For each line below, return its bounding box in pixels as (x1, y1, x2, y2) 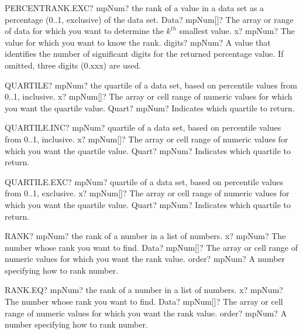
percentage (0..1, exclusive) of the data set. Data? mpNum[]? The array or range (5, 13, 294, 25)
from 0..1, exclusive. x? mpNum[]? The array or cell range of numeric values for (5, 187, 290, 199)
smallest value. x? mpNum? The (179, 25, 295, 37)
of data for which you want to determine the (5, 25, 164, 37)
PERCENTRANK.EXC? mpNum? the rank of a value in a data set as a (5, 2, 264, 13)
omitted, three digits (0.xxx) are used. (5, 59, 142, 71)
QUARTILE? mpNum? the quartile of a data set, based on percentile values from (5, 79, 297, 91)
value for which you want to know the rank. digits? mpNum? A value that (5, 36, 271, 48)
